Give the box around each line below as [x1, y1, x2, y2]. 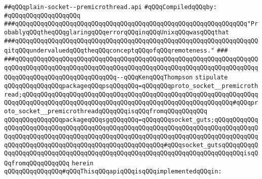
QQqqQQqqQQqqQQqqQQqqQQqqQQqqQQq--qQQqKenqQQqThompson [4, 74, 193, 81]
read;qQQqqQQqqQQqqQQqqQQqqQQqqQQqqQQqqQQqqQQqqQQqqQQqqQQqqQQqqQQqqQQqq [4, 91, 258, 98]
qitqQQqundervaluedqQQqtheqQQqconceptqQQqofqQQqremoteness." [4, 47, 215, 55]
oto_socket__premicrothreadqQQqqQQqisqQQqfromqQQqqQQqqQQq [4, 107, 207, 115]
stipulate [195, 74, 228, 81]
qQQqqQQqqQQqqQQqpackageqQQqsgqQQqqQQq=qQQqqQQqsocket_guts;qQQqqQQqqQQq [4, 116, 258, 123]
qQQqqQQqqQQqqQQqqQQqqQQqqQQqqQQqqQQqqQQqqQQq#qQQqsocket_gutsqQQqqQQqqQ [4, 141, 258, 149]
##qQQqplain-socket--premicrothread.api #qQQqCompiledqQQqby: [4, 4, 217, 11]
